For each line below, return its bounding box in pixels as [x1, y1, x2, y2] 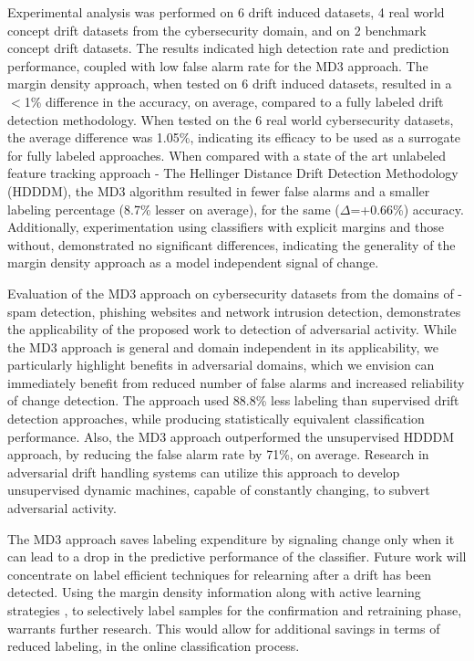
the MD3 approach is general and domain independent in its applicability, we [7, 337, 438, 356]
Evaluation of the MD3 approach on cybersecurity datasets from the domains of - [7, 283, 463, 302]
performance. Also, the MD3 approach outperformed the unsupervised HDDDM [7, 426, 455, 446]
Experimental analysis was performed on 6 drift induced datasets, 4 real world [7, 3, 445, 21]
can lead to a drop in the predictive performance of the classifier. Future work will [7, 547, 467, 566]
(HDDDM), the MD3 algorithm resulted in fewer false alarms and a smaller [7, 181, 430, 200]
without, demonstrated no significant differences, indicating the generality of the [7, 235, 456, 254]
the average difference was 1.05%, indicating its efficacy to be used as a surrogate [7, 128, 461, 147]
